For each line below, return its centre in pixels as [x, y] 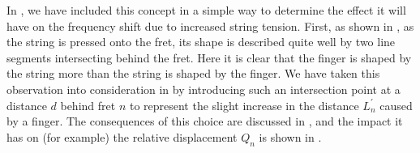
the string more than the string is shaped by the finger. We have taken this [193, 73]
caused [396, 105]
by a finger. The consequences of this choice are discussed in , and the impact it [205, 121]
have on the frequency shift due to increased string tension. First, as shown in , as [210, 25]
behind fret [88, 105]
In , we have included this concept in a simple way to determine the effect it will [206, 10]
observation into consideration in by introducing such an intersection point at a [204, 89]
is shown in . [290, 136]
